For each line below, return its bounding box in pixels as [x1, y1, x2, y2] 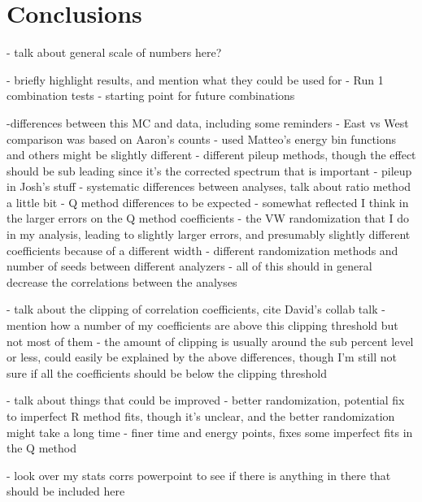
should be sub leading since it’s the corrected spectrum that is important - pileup [7, 162, 412, 179]
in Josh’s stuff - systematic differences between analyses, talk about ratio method [7, 178, 411, 195]
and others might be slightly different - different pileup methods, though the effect [7, 146, 416, 163]
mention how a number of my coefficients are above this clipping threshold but [7, 317, 398, 334]
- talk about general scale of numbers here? [7, 44, 222, 61]
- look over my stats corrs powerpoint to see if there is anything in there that [7, 466, 391, 483]
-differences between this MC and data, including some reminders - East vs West [7, 114, 409, 131]
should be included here [7, 483, 125, 500]
